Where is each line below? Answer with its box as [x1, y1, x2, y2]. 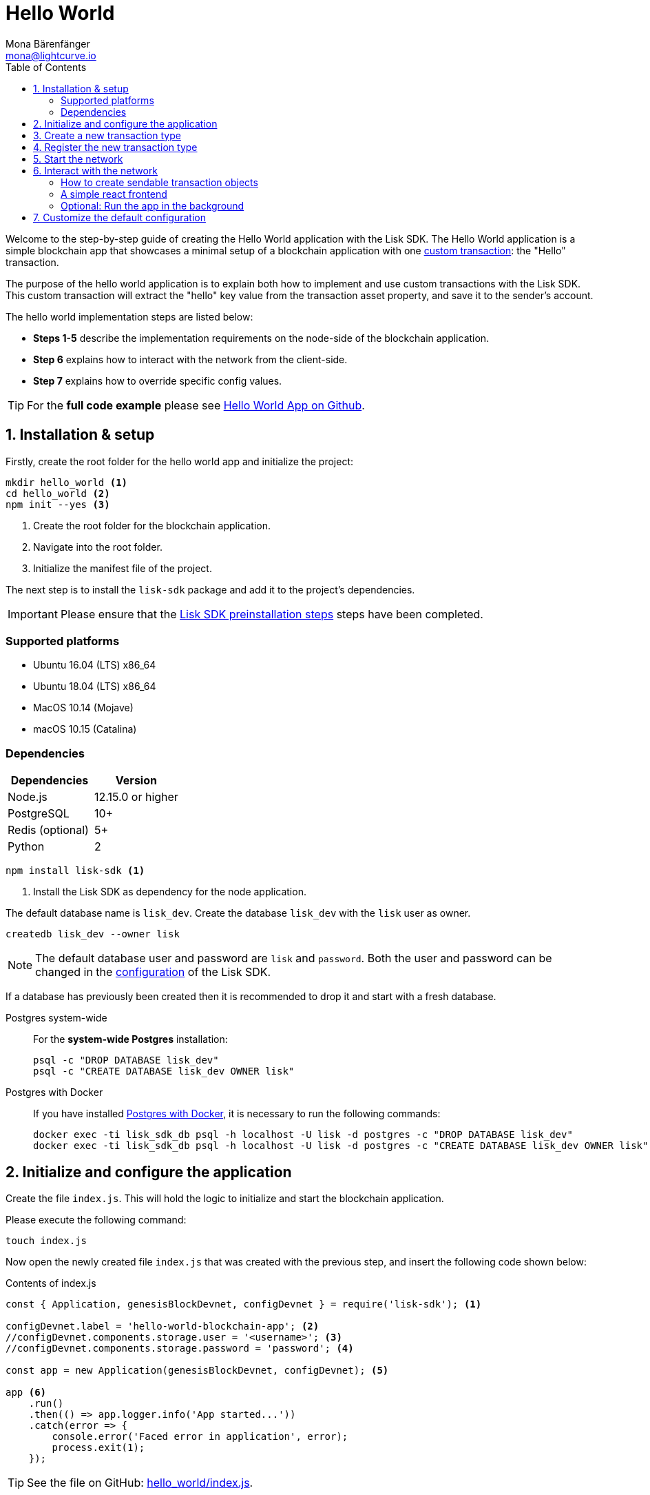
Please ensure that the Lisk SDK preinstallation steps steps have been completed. [60, 607, 483, 621]
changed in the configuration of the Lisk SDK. [35, 965, 271, 979]
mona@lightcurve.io [6, 49, 96, 61]
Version [115, 773, 157, 788]
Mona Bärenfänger [6, 37, 90, 50]
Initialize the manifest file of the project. [33, 562, 212, 574]
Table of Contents [6, 61, 87, 73]
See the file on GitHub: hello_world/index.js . [27, 1475, 253, 1489]
